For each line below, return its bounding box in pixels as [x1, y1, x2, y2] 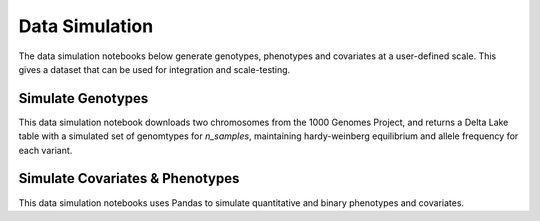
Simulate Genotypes [18, 90, 149, 107]
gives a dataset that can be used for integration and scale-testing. [18, 63, 291, 75]
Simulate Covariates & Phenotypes [18, 170, 240, 187]
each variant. [18, 144, 73, 156]
